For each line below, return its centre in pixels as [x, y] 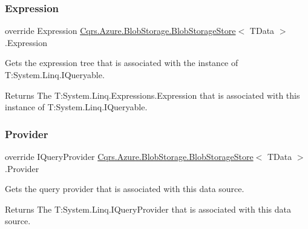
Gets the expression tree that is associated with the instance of [122, 63]
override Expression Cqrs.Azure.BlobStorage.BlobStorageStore [120, 31]
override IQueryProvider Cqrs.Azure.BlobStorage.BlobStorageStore [129, 156]
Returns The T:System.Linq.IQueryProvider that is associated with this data [148, 209]
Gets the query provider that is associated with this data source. [125, 189]
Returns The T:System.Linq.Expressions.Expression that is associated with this [152, 95]
